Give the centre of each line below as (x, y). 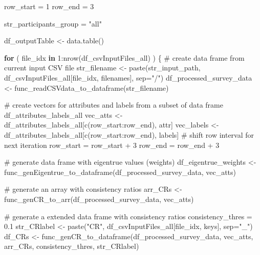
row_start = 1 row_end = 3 (49, 6)
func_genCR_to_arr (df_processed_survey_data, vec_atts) (99, 199)
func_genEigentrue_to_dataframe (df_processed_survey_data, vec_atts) (120, 172)
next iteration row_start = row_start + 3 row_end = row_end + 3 (112, 145)
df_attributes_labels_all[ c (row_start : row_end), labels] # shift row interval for (129, 134)
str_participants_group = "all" (53, 23)
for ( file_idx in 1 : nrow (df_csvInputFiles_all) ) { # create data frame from (124, 57)
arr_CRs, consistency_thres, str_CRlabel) (72, 246)
